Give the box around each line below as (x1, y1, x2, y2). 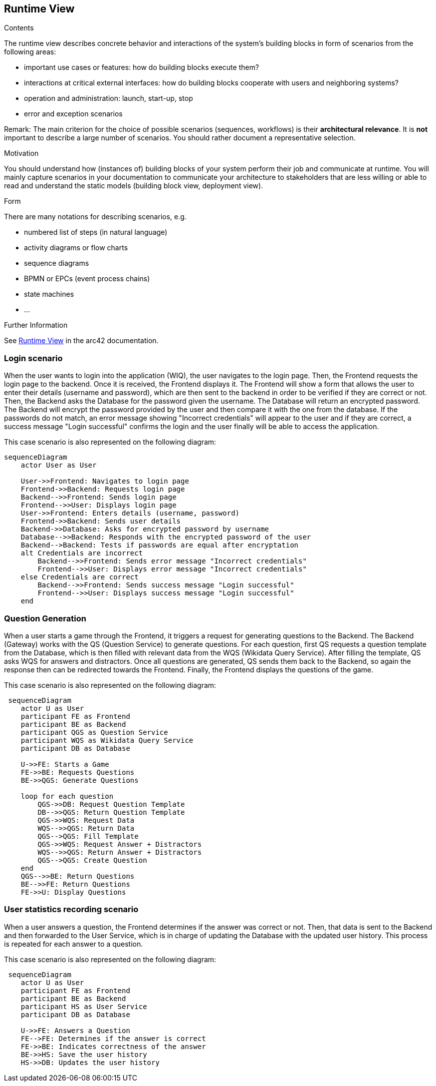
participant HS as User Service (20, 1002, 147, 1011)
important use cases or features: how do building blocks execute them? (24, 63, 259, 72)
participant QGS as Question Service (20, 728, 168, 736)
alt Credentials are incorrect (20, 549, 143, 557)
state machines (24, 290, 74, 299)
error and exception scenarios (24, 109, 123, 118)
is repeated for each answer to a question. (4, 939, 143, 948)
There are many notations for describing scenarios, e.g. (4, 212, 187, 221)
